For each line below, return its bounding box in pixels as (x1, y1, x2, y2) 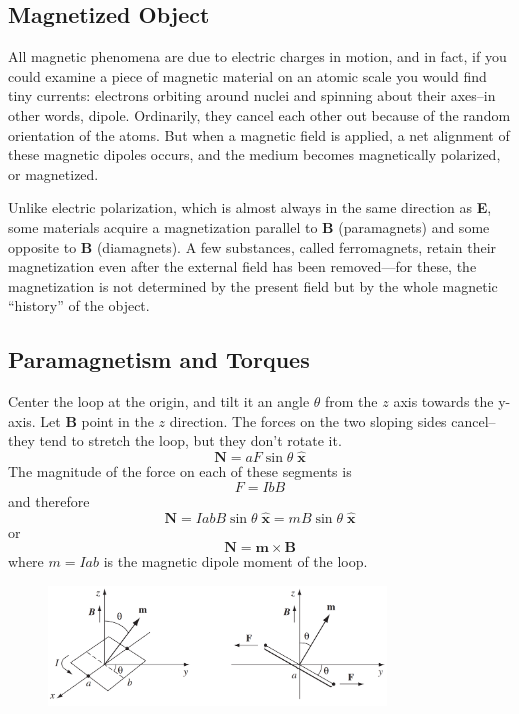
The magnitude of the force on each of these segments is (8, 461, 352, 482)
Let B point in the (40, 410, 154, 431)
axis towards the (393, 391, 494, 412)
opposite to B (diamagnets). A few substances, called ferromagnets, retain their (8, 236, 497, 257)
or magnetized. (8, 163, 99, 184)
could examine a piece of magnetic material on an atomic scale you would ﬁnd (8, 65, 487, 86)
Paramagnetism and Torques (8, 344, 310, 375)
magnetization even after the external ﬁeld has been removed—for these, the (8, 256, 477, 277)
